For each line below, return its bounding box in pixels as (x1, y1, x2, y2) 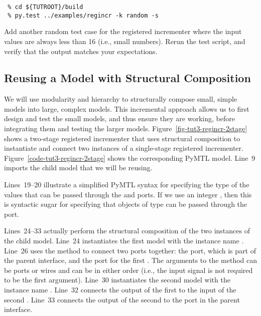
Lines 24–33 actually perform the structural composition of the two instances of (4, 225, 250, 236)
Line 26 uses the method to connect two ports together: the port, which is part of (4, 245, 256, 255)
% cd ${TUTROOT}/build (8, 4, 83, 11)
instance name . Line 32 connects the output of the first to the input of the (4, 284, 236, 294)
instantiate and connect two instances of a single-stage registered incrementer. (4, 143, 243, 153)
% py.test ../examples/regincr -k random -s (8, 12, 159, 19)
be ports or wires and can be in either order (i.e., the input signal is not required (4, 264, 253, 275)
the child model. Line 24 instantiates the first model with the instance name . (4, 235, 244, 246)
